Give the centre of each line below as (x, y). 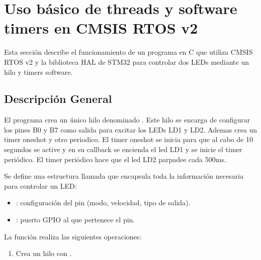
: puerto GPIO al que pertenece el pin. (75, 220)
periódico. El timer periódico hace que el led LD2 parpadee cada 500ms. (115, 159)
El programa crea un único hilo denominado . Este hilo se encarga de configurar (127, 120)
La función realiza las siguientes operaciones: (73, 236)
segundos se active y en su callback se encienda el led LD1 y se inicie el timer (123, 149)
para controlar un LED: (40, 185)
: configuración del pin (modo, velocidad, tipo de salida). (103, 203)
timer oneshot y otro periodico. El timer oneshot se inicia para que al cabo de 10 (128, 139)
